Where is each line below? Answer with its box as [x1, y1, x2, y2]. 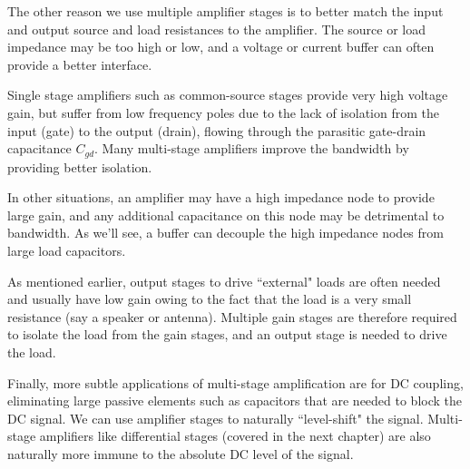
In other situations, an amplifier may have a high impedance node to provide [7, 188, 435, 207]
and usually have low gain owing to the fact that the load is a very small [7, 289, 412, 308]
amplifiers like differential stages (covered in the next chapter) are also [39, 426, 431, 445]
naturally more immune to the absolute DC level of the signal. [7, 444, 354, 463]
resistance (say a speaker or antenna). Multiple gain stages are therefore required [7, 307, 457, 326]
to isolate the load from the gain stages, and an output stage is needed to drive [7, 325, 447, 344]
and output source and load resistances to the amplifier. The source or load [7, 19, 426, 38]
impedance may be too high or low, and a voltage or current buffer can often [7, 37, 435, 56]
